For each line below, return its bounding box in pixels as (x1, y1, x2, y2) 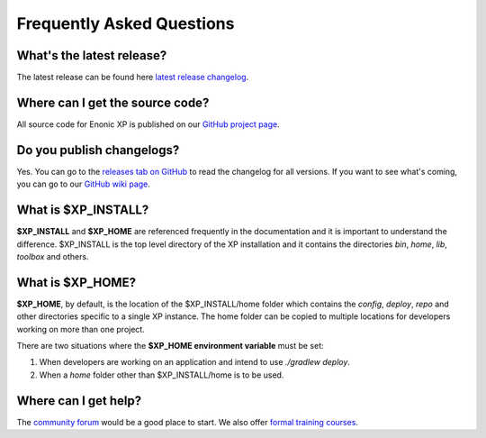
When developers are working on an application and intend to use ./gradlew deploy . (39, 357, 351, 368)
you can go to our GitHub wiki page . (16, 178, 150, 189)
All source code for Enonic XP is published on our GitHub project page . (16, 118, 280, 130)
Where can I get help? (16, 393, 142, 408)
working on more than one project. (16, 324, 146, 334)
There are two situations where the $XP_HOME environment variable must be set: (16, 341, 324, 351)
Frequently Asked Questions (16, 14, 235, 33)
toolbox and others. (16, 251, 89, 261)
